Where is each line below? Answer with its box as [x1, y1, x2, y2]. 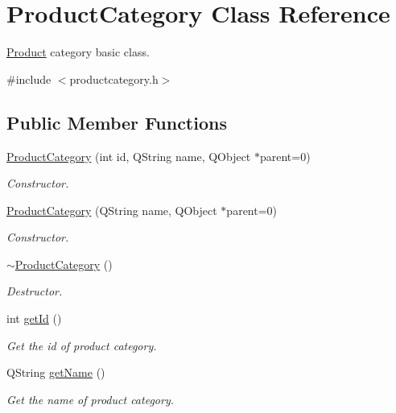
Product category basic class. [6, 43, 150, 60]
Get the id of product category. [6, 337, 157, 353]
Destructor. [6, 283, 63, 299]
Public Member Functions [6, 109, 227, 134]
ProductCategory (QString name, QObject [6, 201, 217, 218]
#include [6, 70, 52, 87]
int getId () [6, 310, 62, 327]
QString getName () [6, 364, 105, 381]
